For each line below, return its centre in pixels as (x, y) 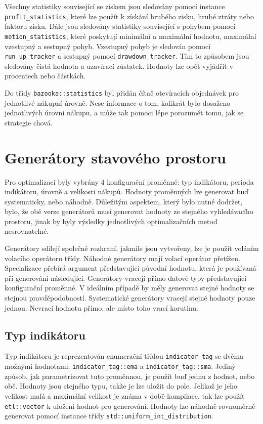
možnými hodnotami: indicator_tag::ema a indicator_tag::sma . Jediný (120, 366)
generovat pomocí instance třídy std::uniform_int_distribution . (109, 416)
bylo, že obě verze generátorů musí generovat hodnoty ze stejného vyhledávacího (129, 211)
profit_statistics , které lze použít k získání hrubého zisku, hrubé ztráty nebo (129, 16)
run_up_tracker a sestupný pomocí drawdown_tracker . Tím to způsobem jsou (127, 56)
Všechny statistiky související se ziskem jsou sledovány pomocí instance (115, 6)
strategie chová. (29, 122)
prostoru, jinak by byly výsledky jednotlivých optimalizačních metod (111, 221)
